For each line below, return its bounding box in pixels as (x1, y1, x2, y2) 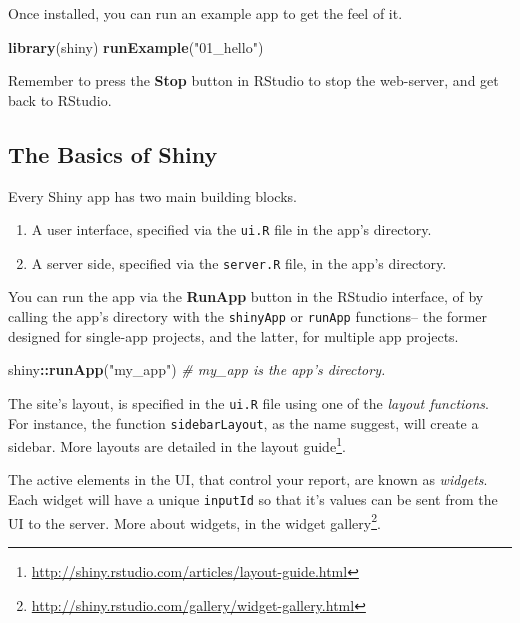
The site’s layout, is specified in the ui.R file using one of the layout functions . (8, 392, 489, 413)
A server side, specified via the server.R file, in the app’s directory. (31, 252, 447, 273)
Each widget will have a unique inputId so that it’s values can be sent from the (8, 489, 498, 510)
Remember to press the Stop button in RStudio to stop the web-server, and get (8, 70, 499, 91)
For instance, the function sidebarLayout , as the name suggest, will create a (8, 412, 479, 433)
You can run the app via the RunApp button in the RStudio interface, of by (8, 286, 484, 307)
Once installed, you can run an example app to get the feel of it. (8, 3, 403, 23)
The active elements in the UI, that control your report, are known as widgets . (8, 469, 488, 490)
